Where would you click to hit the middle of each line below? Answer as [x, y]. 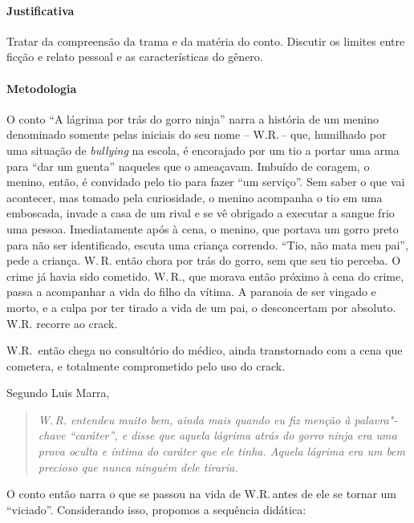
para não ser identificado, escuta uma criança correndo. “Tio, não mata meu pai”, [207, 244]
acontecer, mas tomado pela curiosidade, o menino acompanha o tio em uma [195, 197]
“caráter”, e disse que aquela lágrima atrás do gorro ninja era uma [233, 435]
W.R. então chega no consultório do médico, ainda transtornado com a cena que [205, 350]
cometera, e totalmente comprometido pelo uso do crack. [146, 365]
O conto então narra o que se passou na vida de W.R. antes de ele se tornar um [202, 494]
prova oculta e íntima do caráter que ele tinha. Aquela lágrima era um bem [221, 451]
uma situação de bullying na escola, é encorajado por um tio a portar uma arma [203, 150]
